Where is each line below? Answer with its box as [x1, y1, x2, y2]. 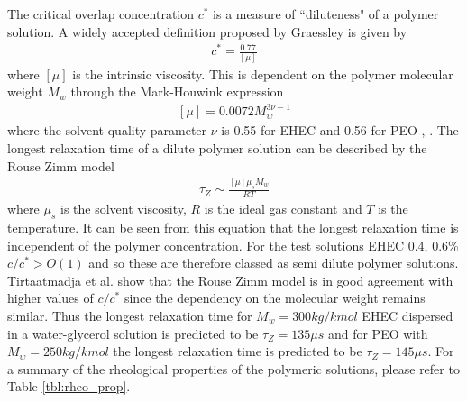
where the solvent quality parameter [7, 121, 207, 140]
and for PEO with [327, 324, 428, 343]
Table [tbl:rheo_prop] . [7, 377, 131, 396]
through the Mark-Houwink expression [70, 82, 284, 101]
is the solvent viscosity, [60, 199, 187, 218]
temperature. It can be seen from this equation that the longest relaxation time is [7, 217, 459, 236]
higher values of [7, 288, 94, 307]
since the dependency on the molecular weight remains [124, 288, 426, 307]
